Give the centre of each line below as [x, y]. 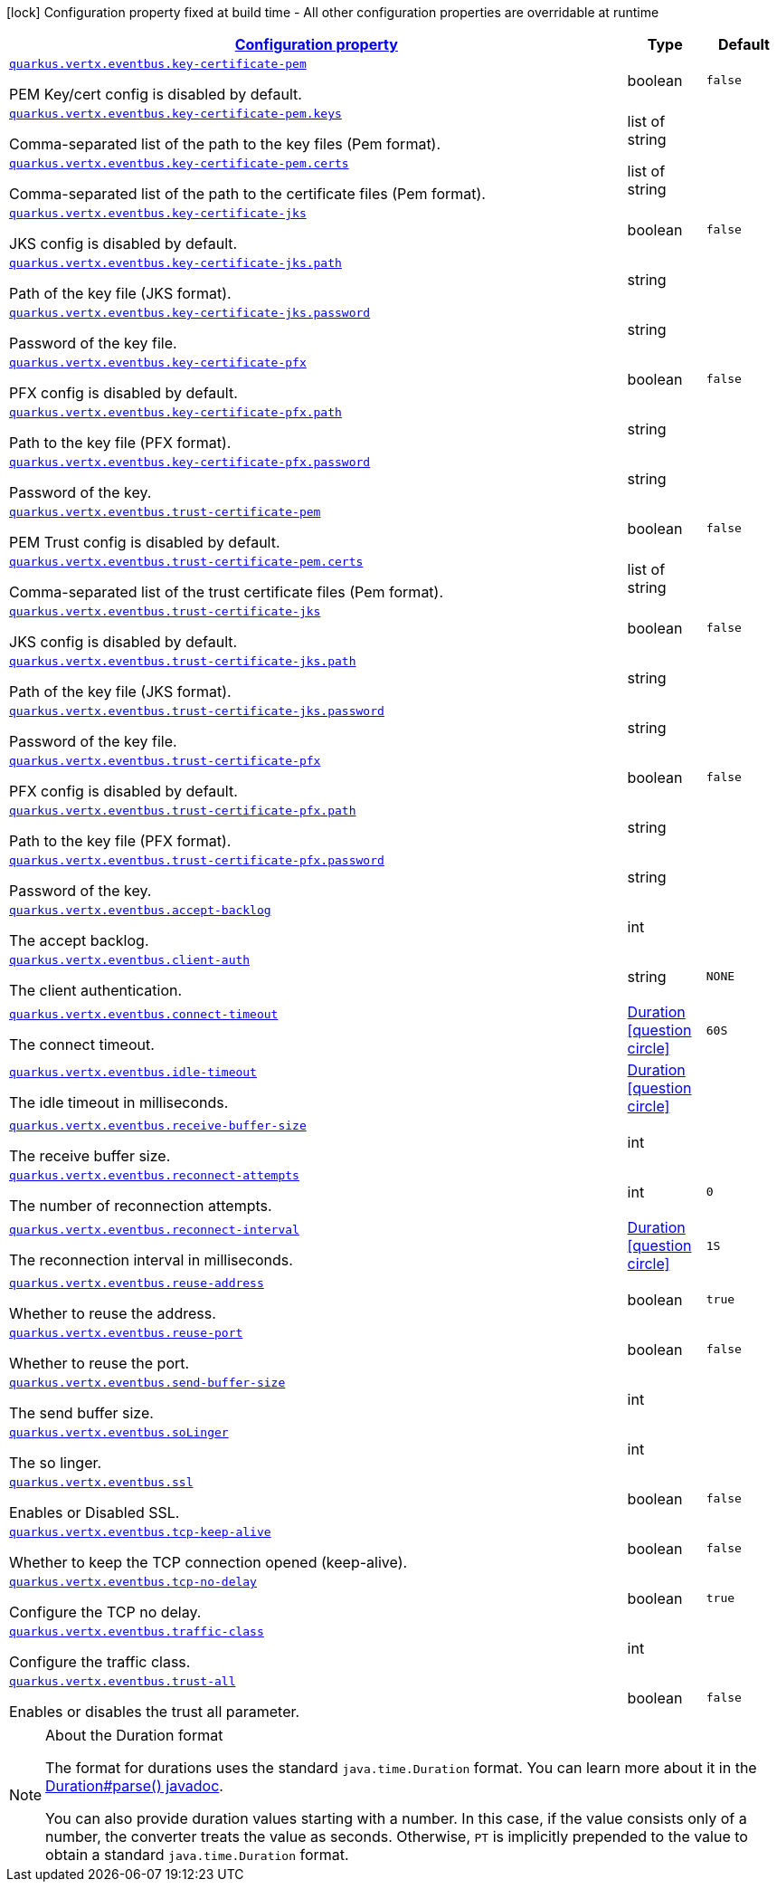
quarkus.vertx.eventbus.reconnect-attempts [154, 1175]
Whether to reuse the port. [99, 1363]
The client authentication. [96, 990]
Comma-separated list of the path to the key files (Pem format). [225, 144]
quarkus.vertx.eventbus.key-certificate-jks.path [175, 263]
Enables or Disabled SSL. [95, 1512]
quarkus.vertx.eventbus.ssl [101, 1482]
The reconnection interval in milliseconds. [151, 1259]
